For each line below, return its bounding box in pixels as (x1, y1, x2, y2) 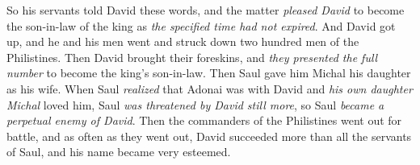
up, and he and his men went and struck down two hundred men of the (6, 33, 359, 50)
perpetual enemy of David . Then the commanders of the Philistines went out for (6, 112, 402, 129)
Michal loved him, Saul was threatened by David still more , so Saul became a (6, 96, 384, 113)
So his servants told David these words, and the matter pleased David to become (6, 2, 405, 18)
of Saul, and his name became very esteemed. (6, 143, 231, 160)
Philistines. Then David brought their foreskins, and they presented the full (6, 48, 378, 65)
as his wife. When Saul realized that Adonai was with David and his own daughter (6, 80, 413, 97)
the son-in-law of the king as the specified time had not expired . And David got (6, 17, 396, 34)
